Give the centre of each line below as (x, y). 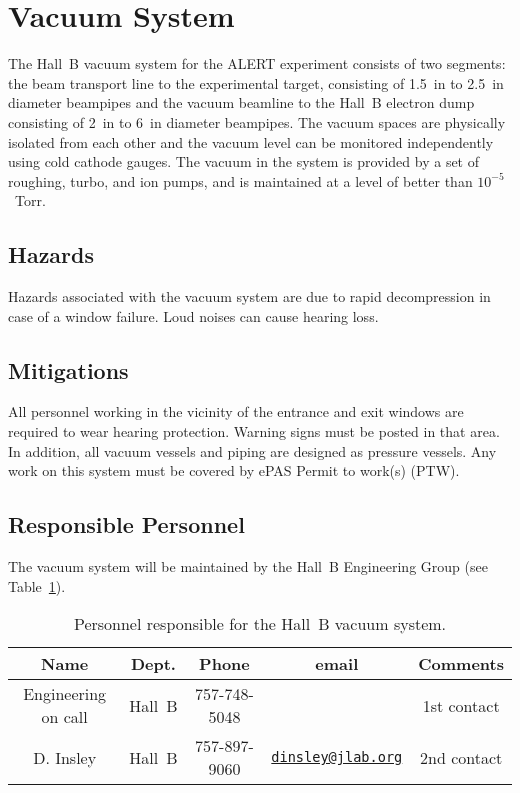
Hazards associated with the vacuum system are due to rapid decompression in (249, 296)
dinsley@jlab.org (337, 757)
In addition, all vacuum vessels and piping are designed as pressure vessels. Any (252, 450)
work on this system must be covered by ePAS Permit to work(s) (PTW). (234, 470)
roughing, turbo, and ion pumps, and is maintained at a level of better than (240, 180)
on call (64, 717)
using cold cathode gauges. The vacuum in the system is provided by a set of (244, 161)
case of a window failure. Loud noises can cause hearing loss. (193, 315)
